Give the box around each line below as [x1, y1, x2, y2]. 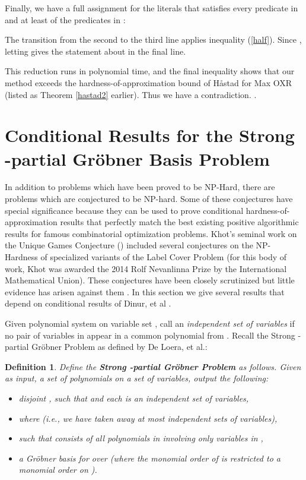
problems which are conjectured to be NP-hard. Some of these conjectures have [5, 192, 293, 205]
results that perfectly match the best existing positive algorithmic [60, 216, 299, 228]
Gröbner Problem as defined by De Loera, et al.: [31, 340, 208, 353]
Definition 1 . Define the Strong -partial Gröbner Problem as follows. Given [5, 360, 301, 372]
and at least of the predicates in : [5, 13, 126, 26]
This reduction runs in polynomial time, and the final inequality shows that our [5, 65, 295, 77]
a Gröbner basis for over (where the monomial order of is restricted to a [18, 451, 280, 464]
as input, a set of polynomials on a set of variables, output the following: [5, 372, 269, 384]
